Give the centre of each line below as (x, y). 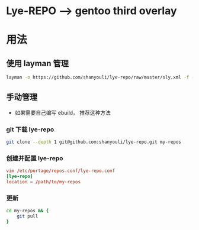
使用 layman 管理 (38, 63)
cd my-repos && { (28, 211)
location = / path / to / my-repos (44, 182)
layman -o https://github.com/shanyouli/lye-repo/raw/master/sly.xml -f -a (102, 77)
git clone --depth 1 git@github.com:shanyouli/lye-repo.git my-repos (94, 142)
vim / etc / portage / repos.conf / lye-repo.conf (61, 171)
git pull (28, 216)
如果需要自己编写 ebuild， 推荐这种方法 (63, 112)
